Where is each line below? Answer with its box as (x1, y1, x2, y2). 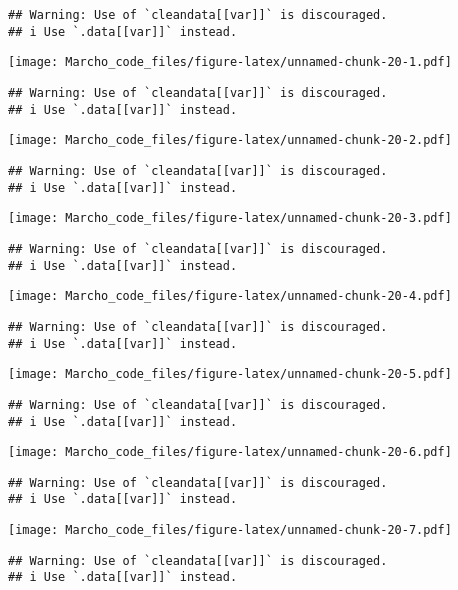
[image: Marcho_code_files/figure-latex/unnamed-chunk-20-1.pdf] (8, 55, 452, 70)
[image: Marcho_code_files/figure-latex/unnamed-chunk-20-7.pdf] (8, 523, 452, 538)
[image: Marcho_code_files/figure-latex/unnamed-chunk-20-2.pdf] (8, 133, 452, 148)
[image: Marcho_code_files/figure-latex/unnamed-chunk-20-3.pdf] (8, 211, 452, 226)
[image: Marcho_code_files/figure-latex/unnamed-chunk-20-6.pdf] (8, 445, 452, 460)
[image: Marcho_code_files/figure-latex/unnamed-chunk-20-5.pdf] (8, 367, 452, 382)
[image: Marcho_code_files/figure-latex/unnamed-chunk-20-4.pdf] (8, 289, 452, 304)
